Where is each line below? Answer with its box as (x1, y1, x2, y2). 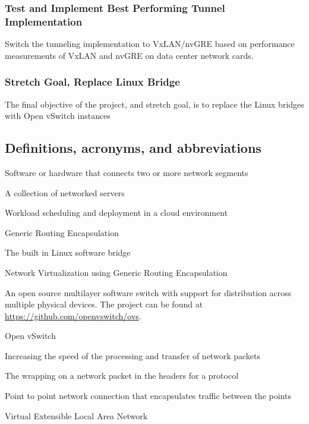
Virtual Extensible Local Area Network (5, 409, 148, 422)
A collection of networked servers (5, 186, 125, 199)
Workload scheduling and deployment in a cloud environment (5, 206, 228, 219)
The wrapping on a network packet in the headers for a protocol (5, 369, 239, 382)
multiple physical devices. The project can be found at (5, 298, 203, 310)
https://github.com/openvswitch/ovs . (5, 309, 141, 322)
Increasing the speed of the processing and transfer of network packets (5, 349, 260, 362)
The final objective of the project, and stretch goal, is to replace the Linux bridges (5, 98, 304, 110)
